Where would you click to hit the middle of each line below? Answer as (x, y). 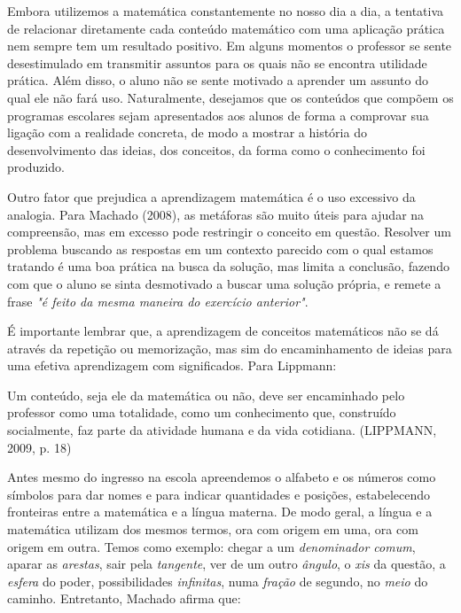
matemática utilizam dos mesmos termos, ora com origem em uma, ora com (213, 529)
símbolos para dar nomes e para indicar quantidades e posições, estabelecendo (219, 494)
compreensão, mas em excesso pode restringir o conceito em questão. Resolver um (229, 232)
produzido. (36, 167)
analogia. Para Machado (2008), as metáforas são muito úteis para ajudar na (216, 214)
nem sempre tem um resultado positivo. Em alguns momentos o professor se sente (230, 46)
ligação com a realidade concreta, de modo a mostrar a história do (187, 132)
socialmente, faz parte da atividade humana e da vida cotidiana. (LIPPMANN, (222, 430)
